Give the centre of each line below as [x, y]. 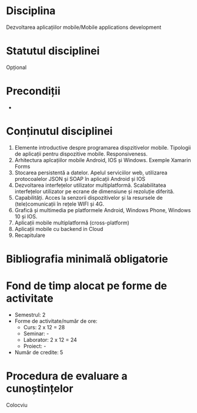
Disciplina [31, 11]
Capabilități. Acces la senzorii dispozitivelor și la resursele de [89, 197]
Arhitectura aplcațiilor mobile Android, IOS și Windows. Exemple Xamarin [103, 160]
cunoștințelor [40, 389]
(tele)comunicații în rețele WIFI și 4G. [59, 204]
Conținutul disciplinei [59, 131]
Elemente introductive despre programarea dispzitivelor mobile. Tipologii [103, 147]
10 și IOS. [26, 216]
